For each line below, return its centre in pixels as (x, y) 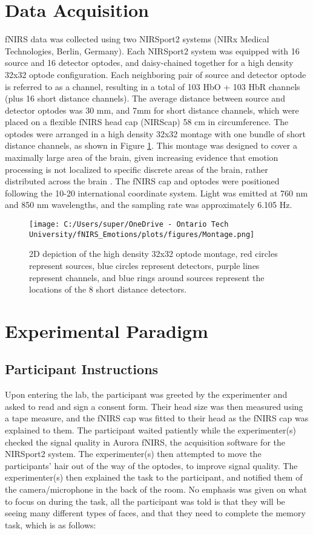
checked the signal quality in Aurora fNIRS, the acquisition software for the (145, 442)
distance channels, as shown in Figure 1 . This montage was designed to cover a (151, 145)
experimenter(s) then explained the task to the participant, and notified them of (154, 477)
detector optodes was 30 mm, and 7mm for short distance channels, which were (152, 110)
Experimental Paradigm (107, 330)
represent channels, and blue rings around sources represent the (147, 277)
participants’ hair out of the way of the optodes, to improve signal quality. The (151, 465)
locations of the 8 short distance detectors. (108, 289)
